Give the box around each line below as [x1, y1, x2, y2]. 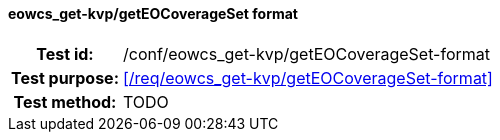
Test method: [13, 91, 117, 112]
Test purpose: [11, 67, 119, 88]
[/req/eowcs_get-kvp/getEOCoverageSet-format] [122, 67, 493, 88]
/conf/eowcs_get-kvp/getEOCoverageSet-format [122, 43, 491, 64]
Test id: [36, 43, 94, 64]
